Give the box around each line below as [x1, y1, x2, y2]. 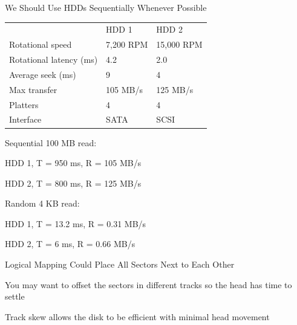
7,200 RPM [106, 38, 148, 51]
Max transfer [9, 83, 57, 95]
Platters [9, 98, 39, 111]
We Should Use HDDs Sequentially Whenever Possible [5, 1, 207, 13]
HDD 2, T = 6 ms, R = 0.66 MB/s [5, 237, 135, 250]
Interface [9, 113, 42, 126]
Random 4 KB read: [5, 197, 80, 210]
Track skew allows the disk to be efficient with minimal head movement [5, 310, 270, 323]
